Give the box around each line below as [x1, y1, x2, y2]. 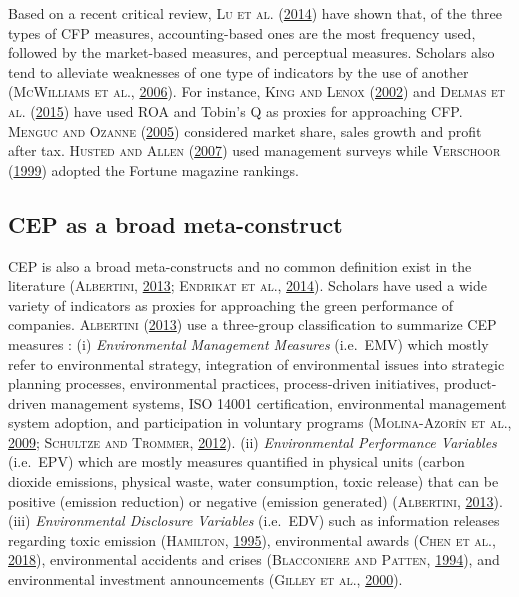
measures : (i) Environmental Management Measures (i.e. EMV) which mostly [8, 333, 489, 354]
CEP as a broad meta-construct [8, 208, 343, 239]
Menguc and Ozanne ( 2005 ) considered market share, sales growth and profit [8, 120, 482, 141]
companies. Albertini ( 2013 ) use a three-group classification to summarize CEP [8, 314, 497, 335]
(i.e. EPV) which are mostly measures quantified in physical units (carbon [8, 451, 465, 472]
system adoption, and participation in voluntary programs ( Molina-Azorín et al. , [8, 412, 512, 433]
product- [443, 373, 497, 394]
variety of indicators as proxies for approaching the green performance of [8, 294, 454, 315]
